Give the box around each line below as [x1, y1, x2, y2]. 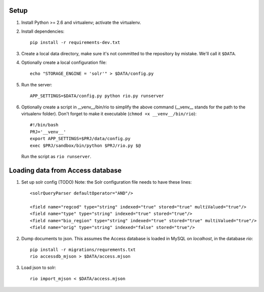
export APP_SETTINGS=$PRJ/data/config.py [30, 136, 131, 142]
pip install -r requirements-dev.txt [30, 40, 121, 45]
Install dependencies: [21, 28, 65, 34]
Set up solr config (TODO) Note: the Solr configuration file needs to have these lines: [21, 179, 192, 185]
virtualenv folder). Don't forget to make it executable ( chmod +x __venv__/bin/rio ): [21, 111, 197, 117]
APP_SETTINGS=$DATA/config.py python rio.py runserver [30, 93, 164, 99]
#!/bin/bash [30, 122, 59, 128]
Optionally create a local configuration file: [21, 60, 107, 65]
